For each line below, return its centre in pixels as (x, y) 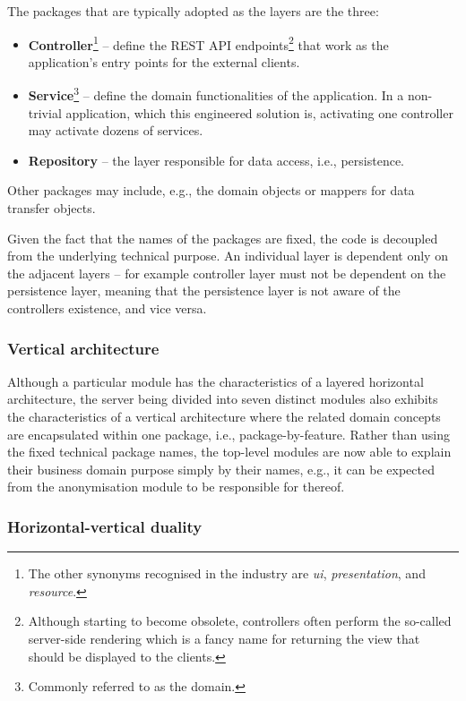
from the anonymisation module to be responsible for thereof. (176, 487)
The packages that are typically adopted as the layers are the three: (193, 11)
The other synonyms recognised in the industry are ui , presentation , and (227, 573)
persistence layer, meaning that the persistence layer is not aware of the (204, 291)
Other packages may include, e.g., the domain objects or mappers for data (211, 190)
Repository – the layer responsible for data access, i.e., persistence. (216, 160)
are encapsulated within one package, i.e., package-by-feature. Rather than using (229, 434)
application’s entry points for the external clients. (164, 61)
